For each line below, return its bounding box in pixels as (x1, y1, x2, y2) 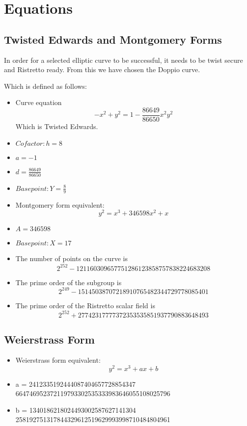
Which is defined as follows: (4, 80, 87, 91)
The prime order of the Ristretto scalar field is (15, 300, 155, 310)
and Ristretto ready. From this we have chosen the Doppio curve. (4, 64, 200, 75)
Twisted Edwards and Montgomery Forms (4, 31, 222, 47)
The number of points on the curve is (15, 253, 128, 264)
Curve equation (15, 97, 62, 107)
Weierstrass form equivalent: (15, 354, 101, 365)
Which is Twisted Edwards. (15, 121, 98, 132)
